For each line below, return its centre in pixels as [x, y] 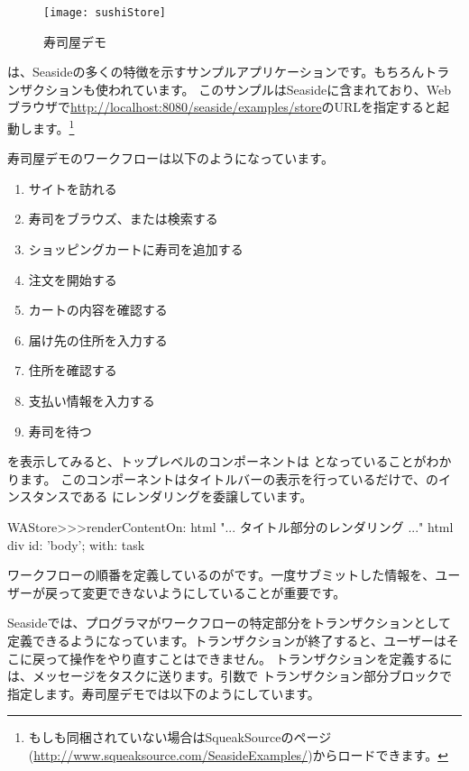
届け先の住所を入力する [98, 340]
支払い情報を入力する [92, 401]
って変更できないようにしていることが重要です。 [202, 592]
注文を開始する [73, 279]
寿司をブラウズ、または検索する [123, 219]
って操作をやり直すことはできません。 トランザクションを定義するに [248, 658]
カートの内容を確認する [98, 310]
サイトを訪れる [73, 188]
